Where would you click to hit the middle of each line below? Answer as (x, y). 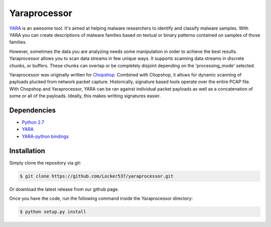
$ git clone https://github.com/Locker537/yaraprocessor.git (97, 176)
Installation (27, 151)
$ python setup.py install (53, 212)
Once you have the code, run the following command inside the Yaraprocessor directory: (101, 198)
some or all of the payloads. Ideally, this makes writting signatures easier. (85, 96)
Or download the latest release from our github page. (64, 189)
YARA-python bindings (45, 136)
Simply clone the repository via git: (45, 163)
